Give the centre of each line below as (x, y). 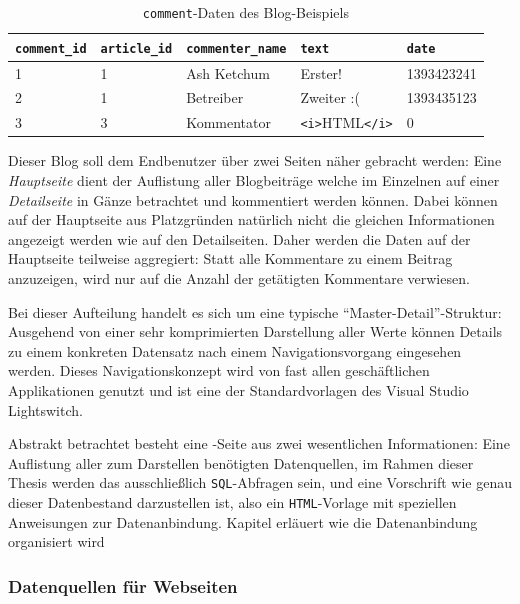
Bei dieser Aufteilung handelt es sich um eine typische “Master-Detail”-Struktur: (255, 311)
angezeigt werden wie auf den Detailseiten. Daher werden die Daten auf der (239, 238)
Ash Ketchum (228, 72)
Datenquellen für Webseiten (123, 585)
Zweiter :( (330, 97)
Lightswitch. (45, 409)
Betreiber (215, 97)
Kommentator (228, 122)
